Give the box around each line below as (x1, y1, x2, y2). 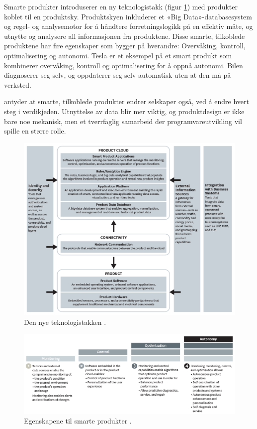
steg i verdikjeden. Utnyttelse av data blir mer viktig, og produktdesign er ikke (4, 106, 245, 116)
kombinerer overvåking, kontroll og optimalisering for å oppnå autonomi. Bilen (4, 60, 243, 70)
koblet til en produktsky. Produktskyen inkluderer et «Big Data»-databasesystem (4, 11, 252, 21)
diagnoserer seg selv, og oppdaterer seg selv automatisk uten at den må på (4, 70, 231, 80)
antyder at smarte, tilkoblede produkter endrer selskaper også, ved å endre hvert (4, 96, 249, 107)
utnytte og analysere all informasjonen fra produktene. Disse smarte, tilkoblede (4, 30, 245, 41)
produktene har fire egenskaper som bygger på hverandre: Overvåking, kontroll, (4, 40, 246, 51)
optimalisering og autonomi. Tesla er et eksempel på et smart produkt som (4, 50, 232, 60)
